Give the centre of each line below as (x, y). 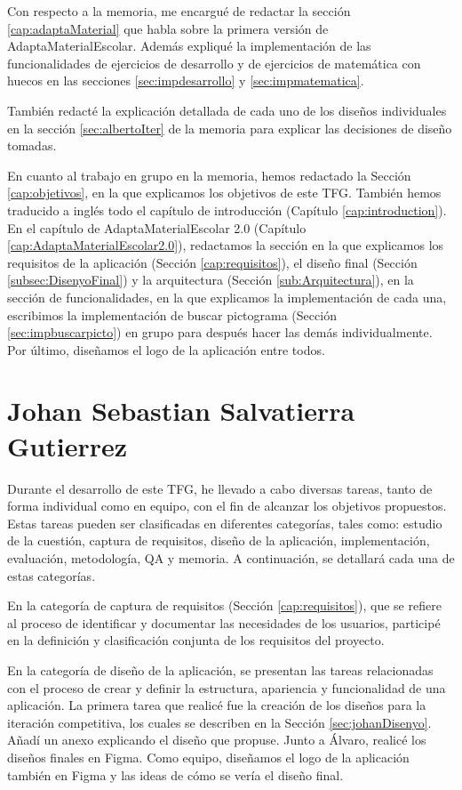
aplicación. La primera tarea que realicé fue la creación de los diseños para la (217, 705)
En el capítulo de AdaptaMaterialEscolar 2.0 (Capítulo (157, 227)
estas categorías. (52, 575)
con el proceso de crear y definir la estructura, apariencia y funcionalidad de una (227, 687)
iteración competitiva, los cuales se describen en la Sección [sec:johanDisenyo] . (219, 722)
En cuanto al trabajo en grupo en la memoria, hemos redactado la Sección (209, 175)
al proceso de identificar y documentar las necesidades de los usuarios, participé (224, 622)
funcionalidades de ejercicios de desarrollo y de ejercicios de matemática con (214, 63)
